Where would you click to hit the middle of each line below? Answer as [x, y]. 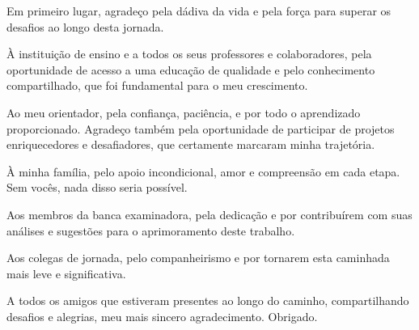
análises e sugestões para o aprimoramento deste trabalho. [151, 230]
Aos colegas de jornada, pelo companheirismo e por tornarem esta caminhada [198, 258]
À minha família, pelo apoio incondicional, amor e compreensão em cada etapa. [203, 171]
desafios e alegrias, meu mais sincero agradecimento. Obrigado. [162, 316]
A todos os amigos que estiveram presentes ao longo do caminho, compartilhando [208, 300]
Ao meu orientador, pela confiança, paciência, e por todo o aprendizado [184, 112]
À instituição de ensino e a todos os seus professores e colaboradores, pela [189, 54]
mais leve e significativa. [66, 273]
